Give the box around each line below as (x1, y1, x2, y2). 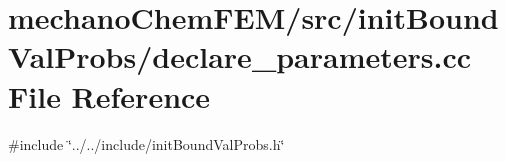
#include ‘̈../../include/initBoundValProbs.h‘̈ (8, 133, 285, 154)
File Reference (8, 75, 211, 116)
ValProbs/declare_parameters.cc (8, 36, 472, 77)
